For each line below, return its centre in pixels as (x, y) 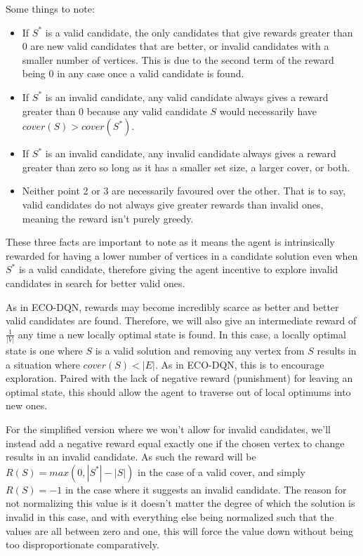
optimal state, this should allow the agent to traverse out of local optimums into (178, 391)
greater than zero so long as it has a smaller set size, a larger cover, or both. (186, 167)
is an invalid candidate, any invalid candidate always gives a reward (191, 153)
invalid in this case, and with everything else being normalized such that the (170, 516)
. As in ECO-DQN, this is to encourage (239, 364)
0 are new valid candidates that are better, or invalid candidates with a (176, 46)
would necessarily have (268, 111)
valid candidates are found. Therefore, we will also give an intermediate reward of (181, 320)
